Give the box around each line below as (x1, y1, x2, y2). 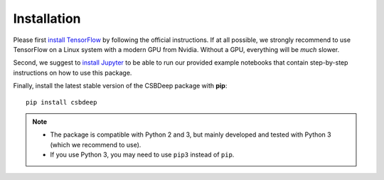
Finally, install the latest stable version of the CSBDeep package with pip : (13, 82, 228, 90)
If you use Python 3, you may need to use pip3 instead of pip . (50, 150, 235, 159)
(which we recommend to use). (50, 140, 142, 149)
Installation (13, 11, 81, 26)
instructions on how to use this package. (13, 68, 132, 77)
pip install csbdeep (26, 98, 97, 106)
